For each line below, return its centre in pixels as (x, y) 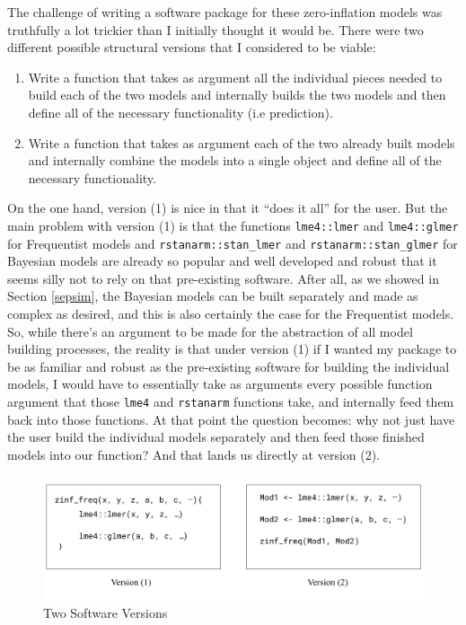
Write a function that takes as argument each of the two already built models (242, 142)
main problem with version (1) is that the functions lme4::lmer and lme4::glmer (233, 225)
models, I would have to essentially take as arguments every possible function (220, 384)
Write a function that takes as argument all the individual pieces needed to (235, 77)
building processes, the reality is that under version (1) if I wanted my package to (232, 349)
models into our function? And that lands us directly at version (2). (194, 454)
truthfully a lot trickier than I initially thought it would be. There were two (215, 29)
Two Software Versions (106, 612)
